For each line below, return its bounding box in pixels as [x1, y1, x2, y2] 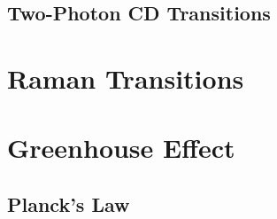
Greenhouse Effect [7, 129, 235, 166]
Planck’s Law [7, 190, 130, 217]
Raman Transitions [7, 59, 244, 96]
